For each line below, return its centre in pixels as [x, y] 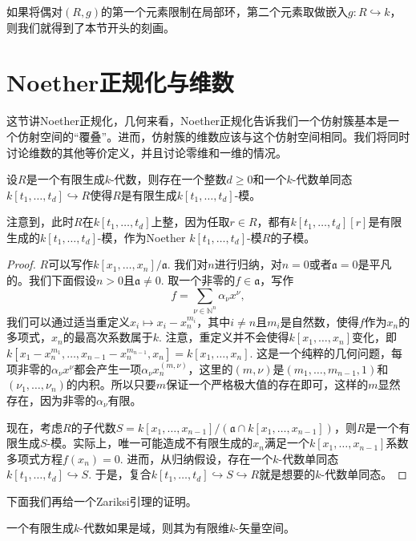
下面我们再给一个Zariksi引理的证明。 [102, 501]
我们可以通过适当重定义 [68, 321]
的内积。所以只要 [111, 384]
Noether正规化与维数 [120, 82]
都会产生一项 [108, 368]
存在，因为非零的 [51, 400]
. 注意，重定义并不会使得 [224, 337]
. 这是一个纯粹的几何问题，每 [326, 352]
